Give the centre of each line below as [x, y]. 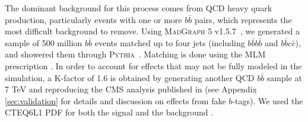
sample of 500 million [44, 42]
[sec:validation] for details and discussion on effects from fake [115, 100]
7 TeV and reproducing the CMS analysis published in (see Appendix [131, 89]
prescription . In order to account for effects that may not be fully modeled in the [153, 65]
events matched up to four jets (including [170, 42]
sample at [285, 77]
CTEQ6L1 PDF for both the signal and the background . [109, 112]
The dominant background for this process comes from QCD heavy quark [139, 8]
